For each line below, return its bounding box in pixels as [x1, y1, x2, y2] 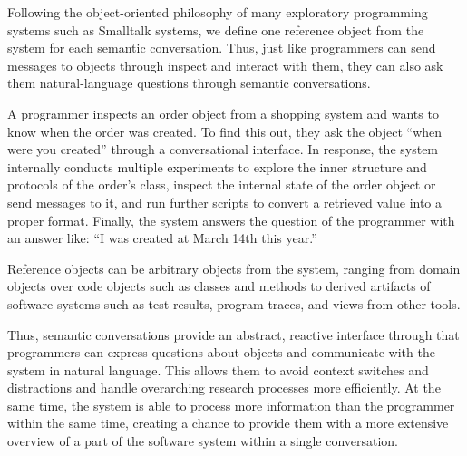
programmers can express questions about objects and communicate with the [7, 343, 435, 362]
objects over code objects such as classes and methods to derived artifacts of [7, 277, 431, 296]
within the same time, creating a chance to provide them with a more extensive [7, 413, 449, 432]
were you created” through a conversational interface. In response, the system [7, 140, 439, 159]
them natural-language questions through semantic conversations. [7, 73, 371, 92]
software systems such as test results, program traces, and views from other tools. [7, 294, 461, 313]
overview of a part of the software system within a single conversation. [7, 432, 399, 451]
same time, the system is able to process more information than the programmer [7, 395, 455, 414]
